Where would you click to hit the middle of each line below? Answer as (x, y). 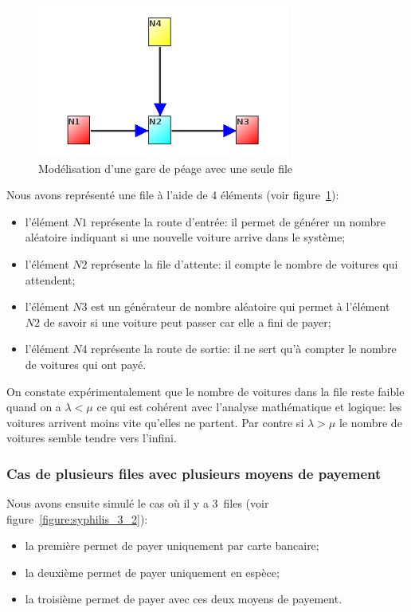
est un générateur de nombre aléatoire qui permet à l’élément (241, 306)
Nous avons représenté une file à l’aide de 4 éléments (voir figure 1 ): (173, 195)
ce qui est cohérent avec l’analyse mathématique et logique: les (249, 407)
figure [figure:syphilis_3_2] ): (77, 518)
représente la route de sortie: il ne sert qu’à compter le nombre (244, 349)
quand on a (34, 407)
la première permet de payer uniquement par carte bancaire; (172, 545)
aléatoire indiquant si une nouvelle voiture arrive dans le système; (185, 237)
